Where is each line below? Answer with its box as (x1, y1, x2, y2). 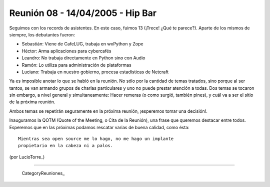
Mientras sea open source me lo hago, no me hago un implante (18, 136, 174, 142)
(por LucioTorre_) (9, 154, 45, 160)
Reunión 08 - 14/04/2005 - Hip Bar (9, 7, 157, 18)
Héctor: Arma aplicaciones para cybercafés (21, 48, 112, 54)
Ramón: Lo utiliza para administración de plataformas (21, 62, 132, 68)
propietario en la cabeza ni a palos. (18, 143, 113, 149)
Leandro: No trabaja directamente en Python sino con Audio (21, 55, 145, 61)
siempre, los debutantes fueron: (9, 31, 75, 37)
